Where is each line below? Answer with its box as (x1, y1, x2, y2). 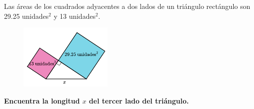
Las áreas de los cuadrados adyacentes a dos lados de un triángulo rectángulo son (4, 1, 251, 11)
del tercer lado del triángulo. (89, 95, 189, 106)
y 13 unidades (53, 10, 96, 21)
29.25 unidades (4, 10, 49, 21)
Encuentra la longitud (4, 95, 80, 106)
